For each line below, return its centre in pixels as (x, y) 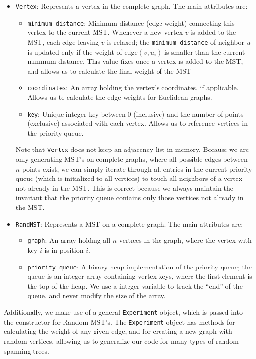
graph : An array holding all (69, 240)
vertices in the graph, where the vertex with (185, 240)
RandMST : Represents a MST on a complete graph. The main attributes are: (129, 224)
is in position (64, 250)
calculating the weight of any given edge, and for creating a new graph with (118, 331)
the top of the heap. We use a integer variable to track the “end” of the (135, 285)
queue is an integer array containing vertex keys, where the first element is (140, 276)
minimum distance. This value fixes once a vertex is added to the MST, (135, 61)
